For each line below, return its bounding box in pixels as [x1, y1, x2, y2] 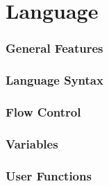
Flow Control [6, 103, 81, 120]
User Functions [6, 167, 92, 184]
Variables [6, 135, 58, 152]
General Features [6, 40, 103, 57]
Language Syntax [6, 71, 103, 89]
